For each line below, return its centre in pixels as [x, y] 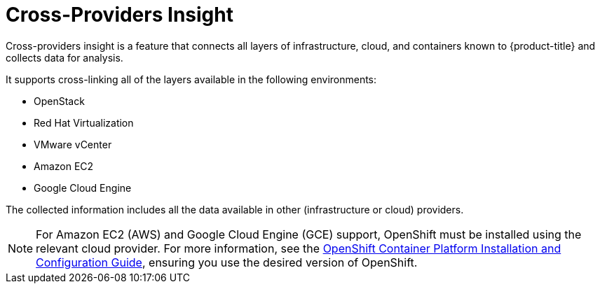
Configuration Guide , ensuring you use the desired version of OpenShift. [227, 262]
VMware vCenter [73, 144]
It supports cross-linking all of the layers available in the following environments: [191, 79]
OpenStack [59, 101]
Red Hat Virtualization [84, 122]
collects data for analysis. [64, 57]
